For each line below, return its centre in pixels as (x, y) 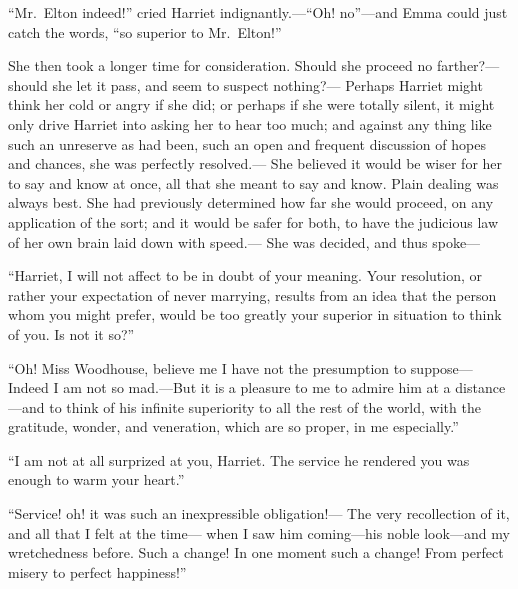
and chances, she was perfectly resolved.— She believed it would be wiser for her (255, 163)
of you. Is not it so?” (71, 333)
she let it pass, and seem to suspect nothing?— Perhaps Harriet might (267, 84)
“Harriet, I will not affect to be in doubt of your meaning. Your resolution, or (245, 275)
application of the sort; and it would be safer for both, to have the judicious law (253, 221)
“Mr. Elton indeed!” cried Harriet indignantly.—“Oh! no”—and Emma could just (258, 12)
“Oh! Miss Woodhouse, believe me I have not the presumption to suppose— (240, 367)
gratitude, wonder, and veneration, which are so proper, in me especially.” (233, 426)
